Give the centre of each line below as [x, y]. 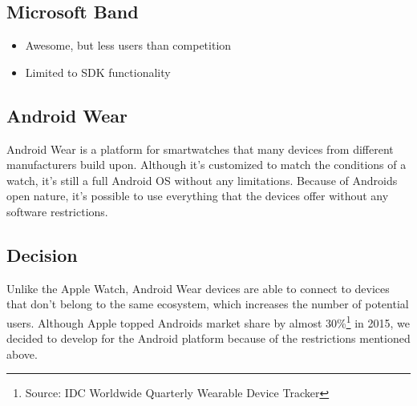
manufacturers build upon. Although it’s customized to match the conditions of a [206, 165]
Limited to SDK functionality [98, 72]
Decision [42, 254]
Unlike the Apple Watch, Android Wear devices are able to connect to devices [198, 288]
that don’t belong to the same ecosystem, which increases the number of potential [208, 304]
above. [22, 354]
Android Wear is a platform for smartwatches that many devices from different [200, 149]
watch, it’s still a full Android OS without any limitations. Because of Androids [202, 180]
